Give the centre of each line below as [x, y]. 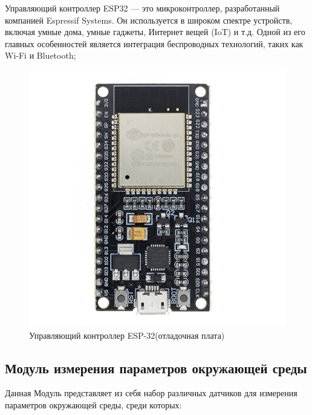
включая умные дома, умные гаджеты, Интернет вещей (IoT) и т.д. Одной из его [155, 32]
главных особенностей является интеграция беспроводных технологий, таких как [154, 43]
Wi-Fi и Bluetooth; [41, 55]
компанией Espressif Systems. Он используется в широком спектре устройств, [149, 20]
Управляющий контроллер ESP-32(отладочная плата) [127, 335]
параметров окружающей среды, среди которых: [93, 404]
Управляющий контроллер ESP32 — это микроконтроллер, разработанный [142, 8]
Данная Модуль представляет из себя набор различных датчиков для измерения [151, 393]
